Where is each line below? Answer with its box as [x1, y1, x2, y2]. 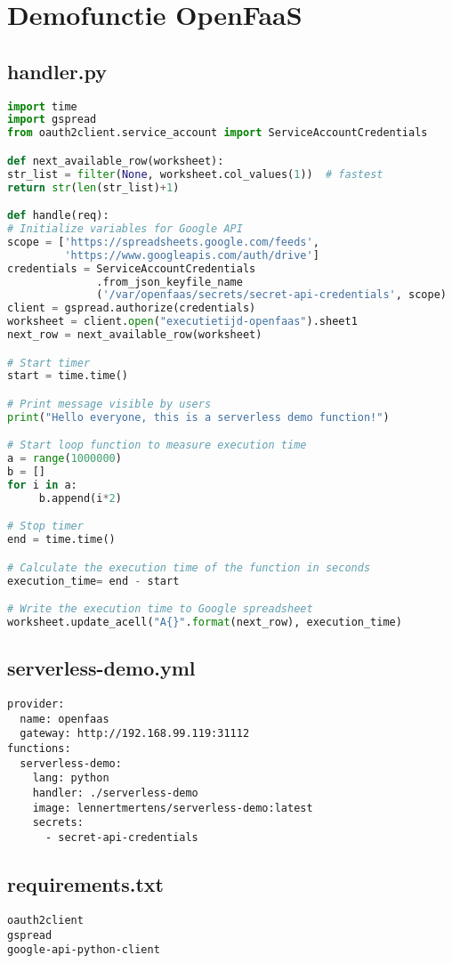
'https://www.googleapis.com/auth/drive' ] [64, 248, 319, 262]
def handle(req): [7, 209, 109, 223]
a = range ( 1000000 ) [7, 452, 122, 465]
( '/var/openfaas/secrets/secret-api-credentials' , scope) [96, 288, 447, 302]
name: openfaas [20, 712, 109, 725]
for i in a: [7, 478, 77, 491]
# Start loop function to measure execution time [7, 439, 307, 452]
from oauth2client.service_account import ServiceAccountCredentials [7, 126, 428, 140]
